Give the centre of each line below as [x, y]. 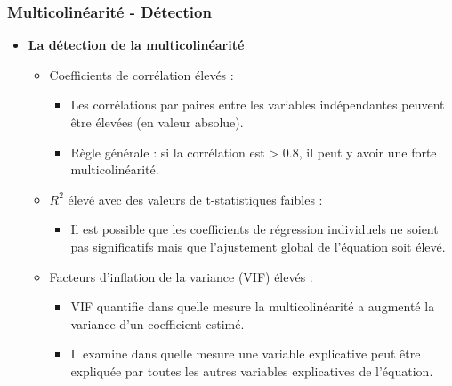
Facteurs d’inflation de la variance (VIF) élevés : [181, 276]
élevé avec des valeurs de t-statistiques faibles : [195, 199]
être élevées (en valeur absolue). [157, 122]
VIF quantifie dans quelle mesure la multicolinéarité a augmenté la [253, 306]
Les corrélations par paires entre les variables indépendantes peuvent [258, 105]
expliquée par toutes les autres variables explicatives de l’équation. [252, 370]
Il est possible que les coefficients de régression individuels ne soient [254, 229]
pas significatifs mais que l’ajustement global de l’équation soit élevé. [258, 246]
